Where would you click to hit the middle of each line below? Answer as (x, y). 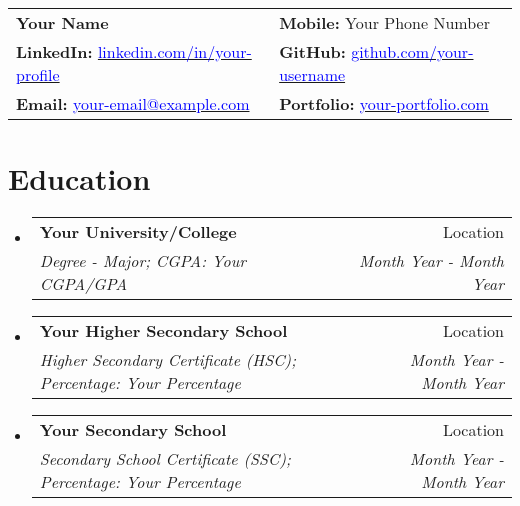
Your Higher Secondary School (163, 331)
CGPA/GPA (83, 284)
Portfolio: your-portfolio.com (384, 103)
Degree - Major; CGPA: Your (142, 261)
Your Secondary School (133, 430)
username (312, 74)
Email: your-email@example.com (133, 103)
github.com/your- (412, 51)
